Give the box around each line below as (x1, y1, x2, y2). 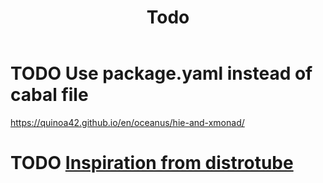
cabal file (10, 84, 89, 106)
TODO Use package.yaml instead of (10, 62, 313, 85)
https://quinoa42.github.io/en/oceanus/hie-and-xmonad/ (10, 116, 245, 128)
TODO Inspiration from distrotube (10, 152, 294, 175)
